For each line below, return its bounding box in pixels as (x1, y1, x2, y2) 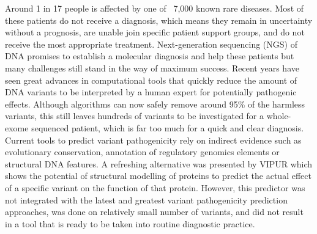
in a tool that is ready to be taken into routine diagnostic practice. (5, 217, 255, 230)
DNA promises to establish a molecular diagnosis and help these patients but (5, 49, 294, 62)
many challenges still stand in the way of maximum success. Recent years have (5, 61, 299, 74)
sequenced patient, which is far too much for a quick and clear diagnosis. (31, 121, 304, 134)
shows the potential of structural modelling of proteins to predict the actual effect (5, 169, 311, 182)
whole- (266, 109, 291, 122)
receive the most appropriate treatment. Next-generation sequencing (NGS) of (5, 37, 297, 50)
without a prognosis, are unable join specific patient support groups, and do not (5, 26, 305, 38)
